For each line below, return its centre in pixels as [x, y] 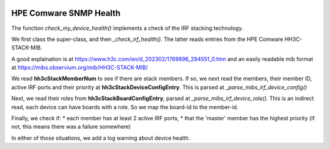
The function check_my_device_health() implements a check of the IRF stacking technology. [127, 28]
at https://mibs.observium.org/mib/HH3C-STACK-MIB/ [79, 68]
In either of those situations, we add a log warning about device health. [101, 138]
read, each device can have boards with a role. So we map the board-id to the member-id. [125, 107]
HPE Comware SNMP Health [66, 13]
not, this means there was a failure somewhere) [71, 127]
